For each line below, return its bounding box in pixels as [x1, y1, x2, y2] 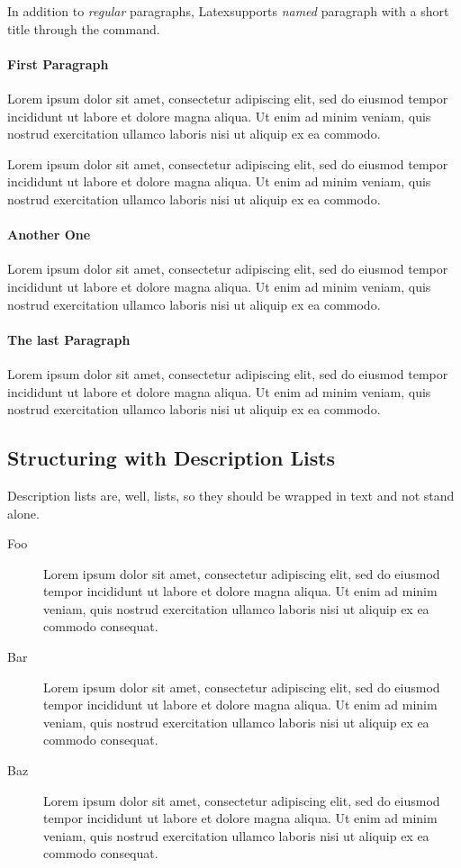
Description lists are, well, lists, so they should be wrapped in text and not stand [7, 485, 455, 504]
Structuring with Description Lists [7, 444, 336, 472]
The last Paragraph [7, 330, 131, 348]
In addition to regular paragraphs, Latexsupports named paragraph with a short [7, 2, 449, 20]
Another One [7, 225, 91, 244]
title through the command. [7, 19, 160, 38]
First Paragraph [7, 54, 109, 73]
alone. [7, 503, 40, 522]
